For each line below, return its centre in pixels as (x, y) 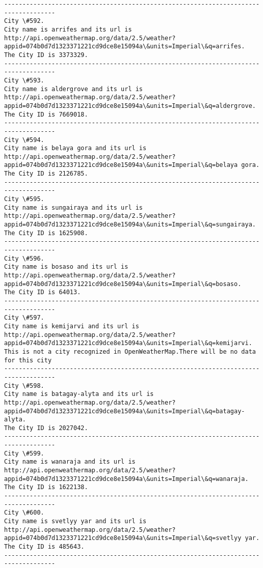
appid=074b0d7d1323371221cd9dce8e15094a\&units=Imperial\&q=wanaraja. (126, 479)
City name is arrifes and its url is (68, 29)
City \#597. (24, 318)
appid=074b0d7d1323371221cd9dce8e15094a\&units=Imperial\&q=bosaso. (123, 284)
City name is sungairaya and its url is (74, 207)
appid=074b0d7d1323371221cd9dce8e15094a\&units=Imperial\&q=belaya (121, 165)
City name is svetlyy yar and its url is (75, 521)
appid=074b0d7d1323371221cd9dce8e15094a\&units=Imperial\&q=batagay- (125, 411)
